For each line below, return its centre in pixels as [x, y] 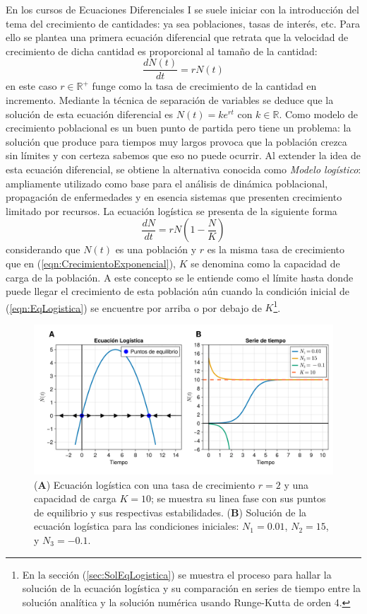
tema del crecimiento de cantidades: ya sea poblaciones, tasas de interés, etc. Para [183, 23]
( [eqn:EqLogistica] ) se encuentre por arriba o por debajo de [134, 307]
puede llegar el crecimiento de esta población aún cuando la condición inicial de [178, 291]
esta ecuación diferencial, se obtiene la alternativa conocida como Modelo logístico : [183, 169]
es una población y [156, 249]
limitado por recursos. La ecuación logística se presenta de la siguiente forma [172, 210]
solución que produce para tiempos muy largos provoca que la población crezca [176, 141]
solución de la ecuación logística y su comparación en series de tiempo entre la [191, 588]
